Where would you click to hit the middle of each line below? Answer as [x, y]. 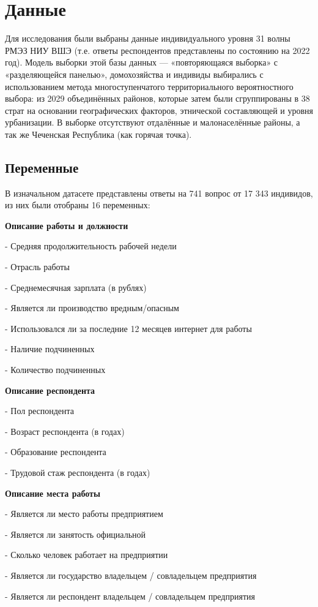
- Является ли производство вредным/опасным [92, 308]
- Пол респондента [39, 411]
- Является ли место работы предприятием [84, 514]
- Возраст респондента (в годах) [65, 431]
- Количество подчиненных [55, 370]
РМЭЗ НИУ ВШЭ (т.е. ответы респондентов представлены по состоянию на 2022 [157, 50]
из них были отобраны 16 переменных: [78, 205]
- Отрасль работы [37, 267]
